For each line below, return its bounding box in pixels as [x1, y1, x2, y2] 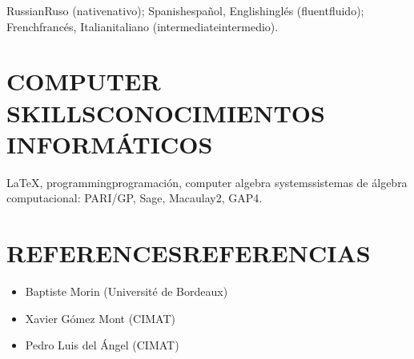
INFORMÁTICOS [6, 127, 213, 160]
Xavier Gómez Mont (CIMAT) [25, 309, 175, 326]
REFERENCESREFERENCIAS [6, 237, 371, 269]
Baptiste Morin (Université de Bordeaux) [25, 283, 228, 299]
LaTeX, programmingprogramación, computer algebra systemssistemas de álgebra [6, 174, 408, 190]
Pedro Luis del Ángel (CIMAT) [25, 337, 179, 353]
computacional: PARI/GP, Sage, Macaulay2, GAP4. [6, 189, 263, 206]
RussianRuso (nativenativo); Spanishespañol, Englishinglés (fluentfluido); [6, 2, 364, 18]
